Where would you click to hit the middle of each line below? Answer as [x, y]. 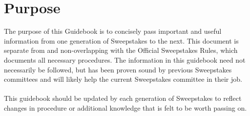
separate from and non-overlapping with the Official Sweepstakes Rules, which [121, 50]
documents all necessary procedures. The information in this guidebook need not [125, 59]
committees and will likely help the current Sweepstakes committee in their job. [123, 79]
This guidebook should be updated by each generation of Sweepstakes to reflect [123, 98]
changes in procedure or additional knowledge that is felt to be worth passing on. [125, 107]
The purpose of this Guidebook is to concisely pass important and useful [113, 31]
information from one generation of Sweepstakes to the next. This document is [121, 40]
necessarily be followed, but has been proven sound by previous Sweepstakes [118, 69]
